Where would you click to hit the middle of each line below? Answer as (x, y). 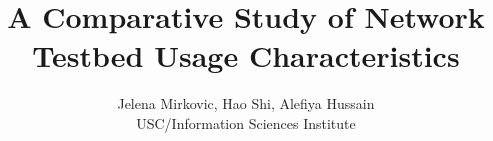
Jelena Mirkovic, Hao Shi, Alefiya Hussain (246, 103)
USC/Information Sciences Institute (246, 122)
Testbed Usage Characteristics (246, 55)
